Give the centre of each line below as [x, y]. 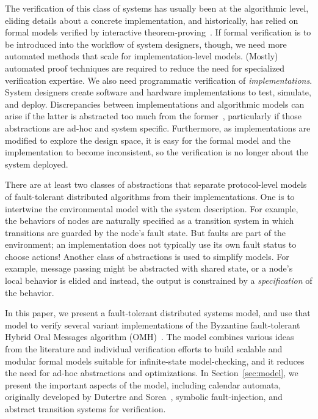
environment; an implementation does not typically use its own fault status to [151, 244]
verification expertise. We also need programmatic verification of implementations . [159, 80]
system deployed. [37, 164]
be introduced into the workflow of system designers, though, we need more [146, 44]
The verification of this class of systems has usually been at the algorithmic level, [157, 8]
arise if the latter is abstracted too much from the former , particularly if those [153, 116]
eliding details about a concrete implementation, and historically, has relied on [152, 20]
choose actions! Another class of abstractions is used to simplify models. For [147, 256]
